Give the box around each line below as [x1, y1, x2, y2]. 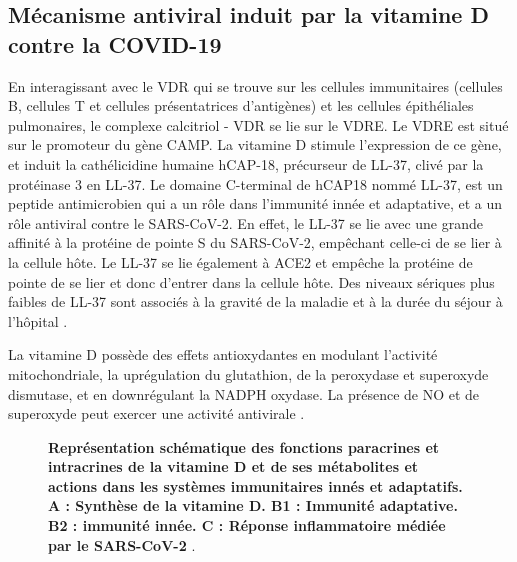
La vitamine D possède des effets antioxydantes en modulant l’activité [8, 344, 438, 365]
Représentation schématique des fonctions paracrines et [48, 436, 440, 457]
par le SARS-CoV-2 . [48, 534, 196, 555]
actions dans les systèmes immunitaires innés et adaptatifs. [48, 475, 463, 496]
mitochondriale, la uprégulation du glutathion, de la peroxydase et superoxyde [8, 363, 489, 384]
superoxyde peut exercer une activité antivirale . [8, 403, 305, 424]
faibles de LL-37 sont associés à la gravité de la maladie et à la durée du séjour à [8, 291, 503, 312]
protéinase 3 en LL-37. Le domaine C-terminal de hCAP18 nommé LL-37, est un [8, 173, 503, 194]
